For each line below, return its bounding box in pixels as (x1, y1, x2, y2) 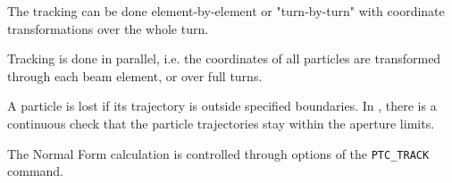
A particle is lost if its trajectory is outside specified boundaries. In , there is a (7, 96, 437, 115)
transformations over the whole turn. (7, 19, 209, 37)
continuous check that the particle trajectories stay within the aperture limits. (7, 113, 435, 132)
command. (7, 162, 63, 180)
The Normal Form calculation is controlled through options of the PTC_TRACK (7, 144, 430, 162)
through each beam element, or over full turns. (7, 66, 263, 85)
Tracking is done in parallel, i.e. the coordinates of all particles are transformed (7, 49, 441, 68)
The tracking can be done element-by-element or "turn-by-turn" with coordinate (7, 2, 445, 20)
